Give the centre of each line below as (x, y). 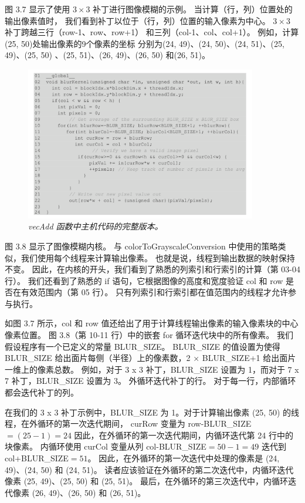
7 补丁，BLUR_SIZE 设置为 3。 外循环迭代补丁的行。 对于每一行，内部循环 (150, 381)
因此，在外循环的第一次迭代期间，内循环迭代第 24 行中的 (184, 435)
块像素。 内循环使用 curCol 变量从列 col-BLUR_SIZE (106, 446)
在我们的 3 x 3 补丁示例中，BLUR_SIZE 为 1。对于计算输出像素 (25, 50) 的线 (152, 412)
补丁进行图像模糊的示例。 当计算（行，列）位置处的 (193, 9)
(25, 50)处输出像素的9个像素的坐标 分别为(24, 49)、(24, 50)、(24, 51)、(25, (145, 43)
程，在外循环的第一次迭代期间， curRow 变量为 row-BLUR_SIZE (128, 423)
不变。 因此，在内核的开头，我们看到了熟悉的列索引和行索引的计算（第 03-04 (152, 269)
